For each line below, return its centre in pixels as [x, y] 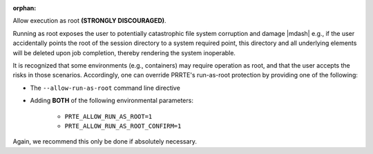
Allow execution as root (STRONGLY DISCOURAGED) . [89, 21]
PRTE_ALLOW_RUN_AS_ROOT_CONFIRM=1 [123, 126]
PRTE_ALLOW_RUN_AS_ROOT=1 [108, 116]
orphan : [25, 8]
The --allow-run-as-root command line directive [105, 88]
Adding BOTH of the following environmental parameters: [112, 101]
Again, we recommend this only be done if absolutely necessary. [105, 142]
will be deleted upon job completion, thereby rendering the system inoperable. [124, 52]
